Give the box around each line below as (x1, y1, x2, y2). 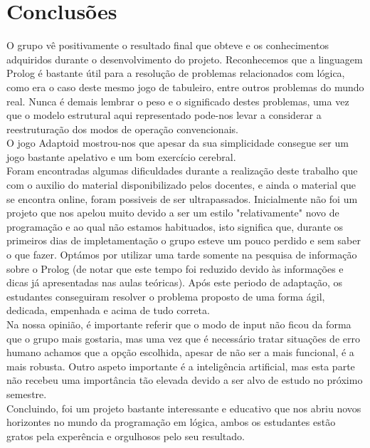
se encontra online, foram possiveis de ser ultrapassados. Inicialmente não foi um (6, 191, 358, 206)
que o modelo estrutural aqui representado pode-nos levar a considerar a (6, 108, 322, 123)
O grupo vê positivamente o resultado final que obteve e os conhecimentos (6, 38, 329, 53)
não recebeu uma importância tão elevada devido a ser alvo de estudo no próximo (6, 373, 363, 387)
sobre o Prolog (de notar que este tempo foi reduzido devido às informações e (6, 261, 344, 276)
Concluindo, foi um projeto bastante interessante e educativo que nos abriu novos (6, 400, 361, 415)
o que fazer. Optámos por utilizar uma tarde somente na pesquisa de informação (6, 247, 357, 262)
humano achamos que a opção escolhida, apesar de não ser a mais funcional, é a (6, 345, 354, 360)
